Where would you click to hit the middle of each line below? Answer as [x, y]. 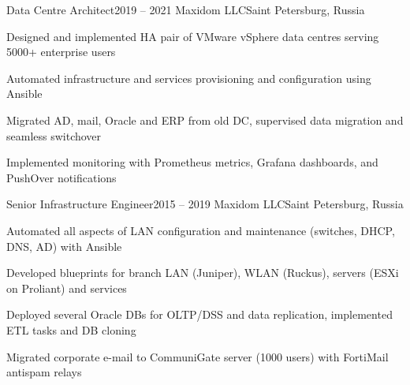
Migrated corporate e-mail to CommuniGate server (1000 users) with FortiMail [198, 356]
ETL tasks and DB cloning [71, 329]
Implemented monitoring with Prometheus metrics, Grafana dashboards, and [192, 162]
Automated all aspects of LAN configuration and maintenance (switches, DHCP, [201, 230]
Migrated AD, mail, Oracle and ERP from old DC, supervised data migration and [205, 120]
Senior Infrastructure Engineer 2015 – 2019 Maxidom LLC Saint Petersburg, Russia [205, 204]
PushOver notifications [61, 177]
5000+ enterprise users [61, 52]
